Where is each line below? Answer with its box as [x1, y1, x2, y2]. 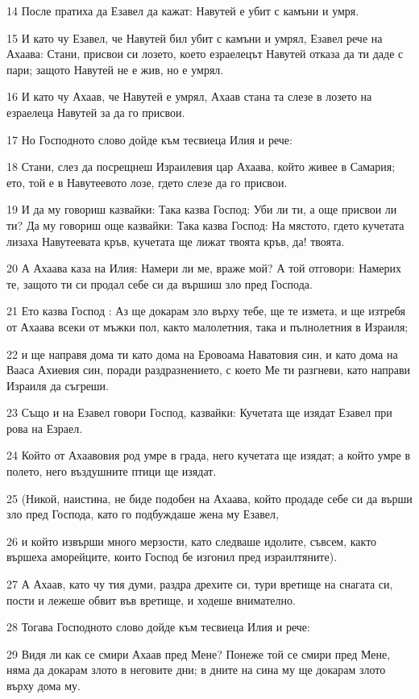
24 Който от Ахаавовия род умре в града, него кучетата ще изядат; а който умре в [6, 447, 411, 464]
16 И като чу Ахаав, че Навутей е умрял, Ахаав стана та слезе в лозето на [6, 88, 372, 105]
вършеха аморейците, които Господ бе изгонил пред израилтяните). [6, 548, 338, 565]
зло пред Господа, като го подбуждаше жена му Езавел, [6, 506, 279, 522]
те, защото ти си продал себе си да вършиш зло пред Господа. [6, 275, 313, 292]
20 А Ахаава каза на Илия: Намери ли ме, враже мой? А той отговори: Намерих [6, 260, 402, 277]
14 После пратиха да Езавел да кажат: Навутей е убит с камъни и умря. [6, 2, 359, 19]
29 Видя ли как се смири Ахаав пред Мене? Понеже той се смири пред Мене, [6, 645, 391, 662]
